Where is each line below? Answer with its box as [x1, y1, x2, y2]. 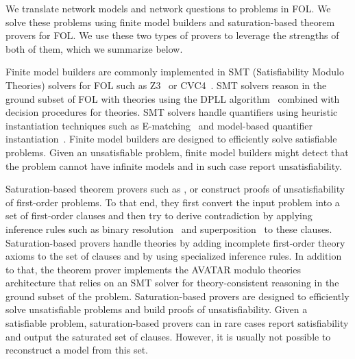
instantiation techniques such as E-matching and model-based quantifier [5, 118, 313, 132]
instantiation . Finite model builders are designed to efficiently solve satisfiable [5, 132, 337, 146]
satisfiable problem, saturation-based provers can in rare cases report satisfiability [5, 316, 349, 330]
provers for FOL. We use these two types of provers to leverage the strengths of [5, 28, 339, 42]
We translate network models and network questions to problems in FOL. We [5, 1, 331, 15]
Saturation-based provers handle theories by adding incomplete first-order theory [5, 235, 345, 249]
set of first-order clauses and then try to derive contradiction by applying [5, 208, 313, 223]
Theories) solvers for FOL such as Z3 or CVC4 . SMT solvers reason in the [5, 77, 327, 92]
